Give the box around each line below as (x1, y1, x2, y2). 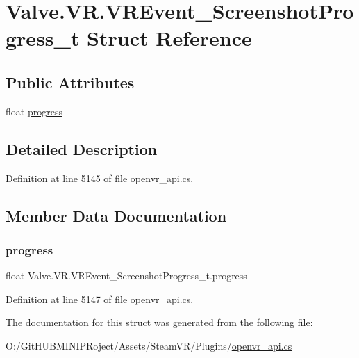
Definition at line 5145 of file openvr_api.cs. (6, 170, 194, 185)
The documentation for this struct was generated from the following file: (6, 315, 313, 329)
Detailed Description (6, 138, 158, 159)
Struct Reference (87, 24, 252, 52)
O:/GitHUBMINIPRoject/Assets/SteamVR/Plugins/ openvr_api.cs (6, 338, 292, 352)
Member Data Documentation (6, 204, 227, 226)
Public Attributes (6, 71, 135, 92)
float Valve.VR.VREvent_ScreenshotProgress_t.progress (6, 268, 247, 283)
